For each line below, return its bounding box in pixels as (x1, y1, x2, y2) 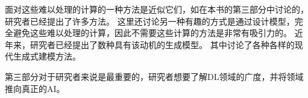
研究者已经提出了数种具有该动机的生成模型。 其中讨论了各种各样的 (30, 38, 295, 51)
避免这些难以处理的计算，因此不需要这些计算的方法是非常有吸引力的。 (13, 26, 292, 39)
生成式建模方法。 (13, 50, 81, 63)
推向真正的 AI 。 (5, 82, 65, 94)
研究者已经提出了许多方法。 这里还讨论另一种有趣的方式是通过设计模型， (5, 14, 295, 27)
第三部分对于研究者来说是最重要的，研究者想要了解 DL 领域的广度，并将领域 (5, 70, 304, 82)
